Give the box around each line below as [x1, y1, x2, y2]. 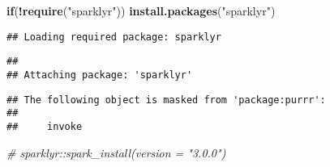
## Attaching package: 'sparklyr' [6, 69, 193, 81]
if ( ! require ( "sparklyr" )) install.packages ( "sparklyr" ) [6, 2, 276, 19]
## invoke [6, 120, 83, 132]
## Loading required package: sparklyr [6, 31, 221, 43]
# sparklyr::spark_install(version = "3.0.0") [6, 144, 226, 161]
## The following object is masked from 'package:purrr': [6, 94, 326, 106]
